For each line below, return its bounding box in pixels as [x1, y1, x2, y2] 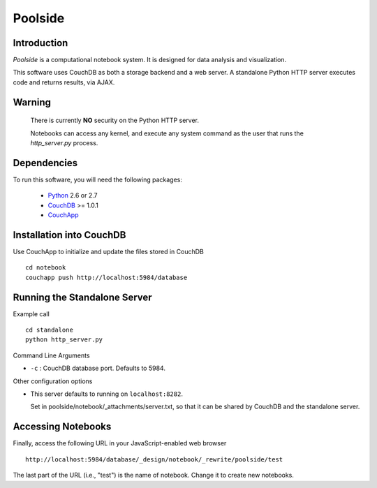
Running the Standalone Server [13, 291, 153, 303]
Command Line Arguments [13, 351, 90, 360]
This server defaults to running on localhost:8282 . [30, 390, 183, 398]
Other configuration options [13, 377, 93, 385]
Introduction [13, 37, 68, 49]
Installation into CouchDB [13, 229, 126, 241]
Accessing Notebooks [13, 421, 112, 433]
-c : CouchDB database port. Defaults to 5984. [30, 364, 165, 373]
